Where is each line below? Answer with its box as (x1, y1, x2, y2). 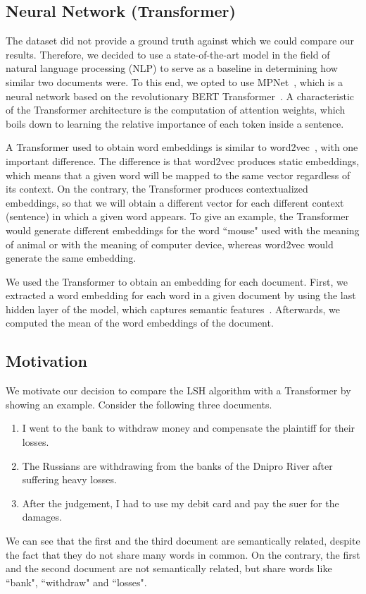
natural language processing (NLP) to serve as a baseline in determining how (6, 61, 338, 75)
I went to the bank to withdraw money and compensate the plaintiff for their (22, 420, 355, 435)
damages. (22, 509, 62, 524)
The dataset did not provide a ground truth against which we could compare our (6, 33, 355, 48)
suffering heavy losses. (22, 472, 117, 487)
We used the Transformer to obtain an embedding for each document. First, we (6, 274, 348, 289)
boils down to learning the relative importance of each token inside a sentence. (6, 116, 344, 131)
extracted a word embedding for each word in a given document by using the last (6, 288, 356, 303)
